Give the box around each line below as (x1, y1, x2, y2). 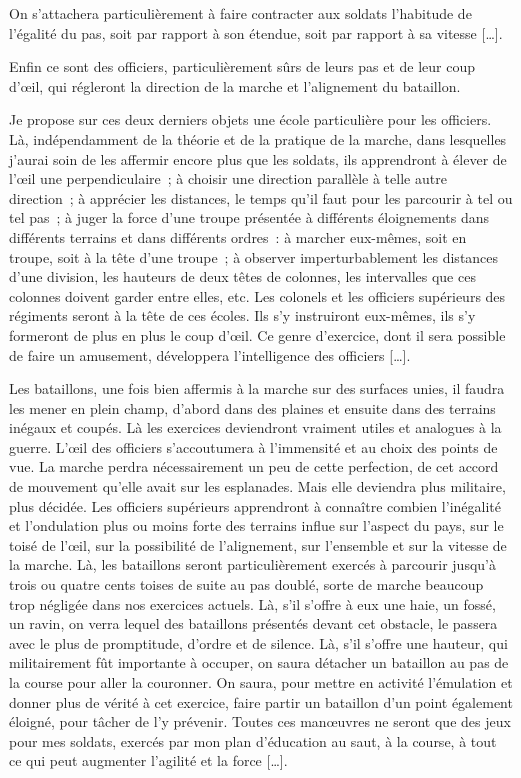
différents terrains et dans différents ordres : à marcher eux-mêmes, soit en (9, 226, 467, 247)
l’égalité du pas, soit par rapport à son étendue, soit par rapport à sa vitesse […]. (9, 22, 503, 43)
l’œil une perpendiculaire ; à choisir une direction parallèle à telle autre (9, 168, 447, 189)
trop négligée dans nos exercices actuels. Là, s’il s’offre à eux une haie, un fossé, (9, 593, 496, 614)
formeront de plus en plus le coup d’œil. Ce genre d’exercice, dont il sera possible (9, 324, 506, 345)
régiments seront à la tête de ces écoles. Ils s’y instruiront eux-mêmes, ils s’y (9, 305, 476, 326)
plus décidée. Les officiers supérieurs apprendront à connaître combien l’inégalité (9, 495, 501, 516)
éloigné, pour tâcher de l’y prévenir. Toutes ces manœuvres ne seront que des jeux (9, 711, 511, 732)
